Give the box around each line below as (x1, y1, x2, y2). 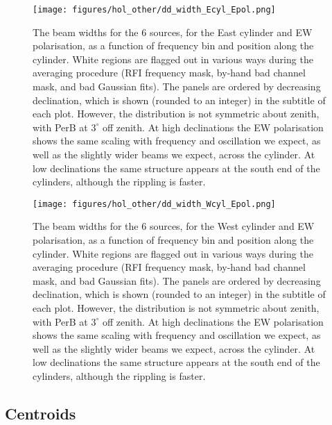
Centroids (5, 402, 76, 424)
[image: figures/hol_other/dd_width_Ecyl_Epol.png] (33, 5, 276, 15)
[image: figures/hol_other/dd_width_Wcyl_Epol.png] (33, 199, 276, 209)
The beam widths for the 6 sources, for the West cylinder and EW (33, 219, 315, 233)
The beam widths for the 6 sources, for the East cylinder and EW (33, 24, 313, 39)
